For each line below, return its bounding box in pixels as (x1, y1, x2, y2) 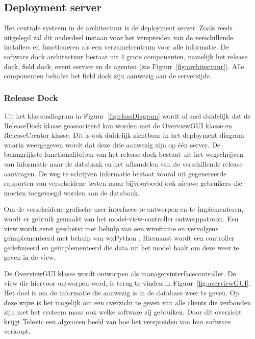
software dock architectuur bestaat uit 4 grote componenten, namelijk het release (4, 51, 248, 61)
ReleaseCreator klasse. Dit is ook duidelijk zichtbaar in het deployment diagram (4, 130, 244, 140)
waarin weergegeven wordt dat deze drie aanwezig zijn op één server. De (4, 139, 221, 149)
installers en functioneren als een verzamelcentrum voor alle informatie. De (4, 42, 229, 52)
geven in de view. (4, 252, 56, 262)
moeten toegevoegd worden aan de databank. (4, 187, 140, 197)
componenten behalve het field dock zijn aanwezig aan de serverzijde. (4, 71, 212, 81)
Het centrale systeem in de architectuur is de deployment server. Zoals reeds (4, 23, 233, 33)
